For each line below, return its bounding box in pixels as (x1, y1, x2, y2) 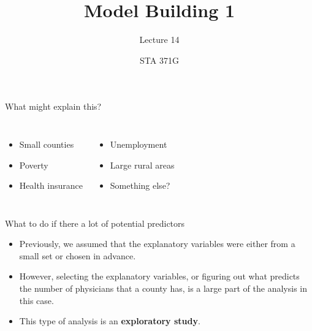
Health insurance (19, 179, 83, 192)
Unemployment (110, 137, 167, 150)
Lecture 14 (139, 33, 180, 46)
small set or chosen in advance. (19, 249, 136, 262)
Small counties (19, 137, 74, 150)
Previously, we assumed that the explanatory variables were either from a (19, 237, 295, 250)
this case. (19, 294, 54, 306)
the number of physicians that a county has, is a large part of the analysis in (19, 282, 307, 295)
